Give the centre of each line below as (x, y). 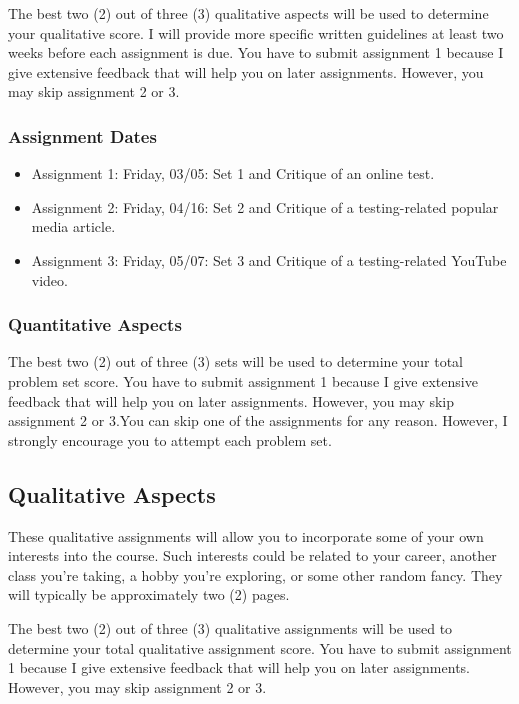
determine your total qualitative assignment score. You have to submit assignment (260, 647)
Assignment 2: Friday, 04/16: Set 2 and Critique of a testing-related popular (265, 206)
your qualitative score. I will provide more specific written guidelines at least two (256, 32)
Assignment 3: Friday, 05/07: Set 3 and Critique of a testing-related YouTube (269, 259)
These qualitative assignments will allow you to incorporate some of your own (246, 535)
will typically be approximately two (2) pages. (149, 594)
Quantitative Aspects (95, 324)
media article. (73, 226)
